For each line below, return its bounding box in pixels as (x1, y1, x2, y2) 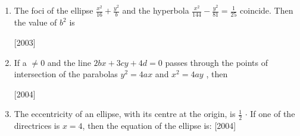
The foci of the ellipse (14, 4, 93, 16)
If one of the (250, 107, 295, 120)
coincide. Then (240, 4, 293, 16)
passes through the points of (165, 56, 268, 68)
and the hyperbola (122, 4, 189, 16)
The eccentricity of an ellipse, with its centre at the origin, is (14, 107, 236, 120)
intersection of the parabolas (14, 68, 118, 80)
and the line (47, 56, 91, 68)
